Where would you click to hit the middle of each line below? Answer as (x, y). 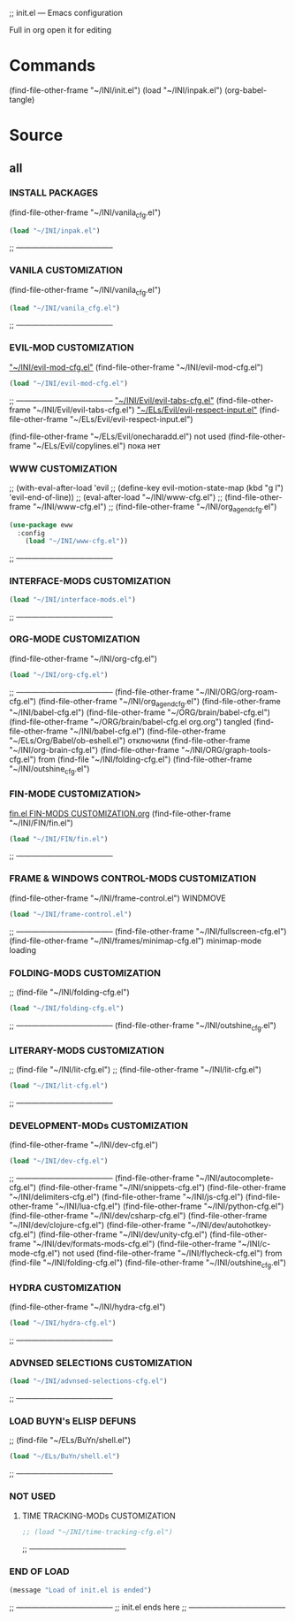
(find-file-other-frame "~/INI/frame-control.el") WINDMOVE (118, 898)
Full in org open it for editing (61, 30)
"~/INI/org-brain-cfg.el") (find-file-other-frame (94, 750)
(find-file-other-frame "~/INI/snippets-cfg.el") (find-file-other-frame (163, 1187)
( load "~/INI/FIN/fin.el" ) (59, 839)
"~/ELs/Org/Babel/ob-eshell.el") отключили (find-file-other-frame (130, 741)
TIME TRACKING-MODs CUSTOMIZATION (99, 1516)
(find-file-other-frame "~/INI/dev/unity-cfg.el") (123, 1234)
